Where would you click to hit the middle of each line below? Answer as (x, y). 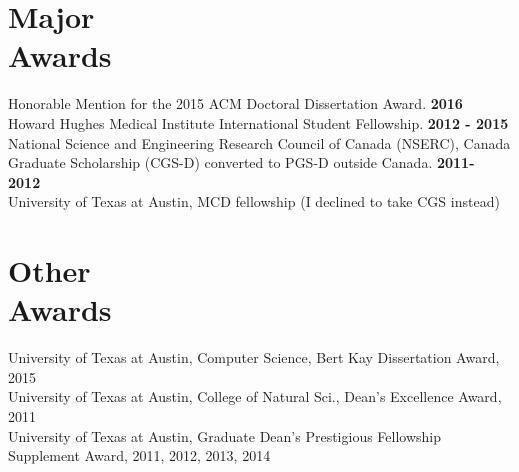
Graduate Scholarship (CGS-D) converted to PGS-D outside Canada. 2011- (241, 162)
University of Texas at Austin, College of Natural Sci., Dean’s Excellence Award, (255, 396)
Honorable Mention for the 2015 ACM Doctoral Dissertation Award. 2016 (235, 103)
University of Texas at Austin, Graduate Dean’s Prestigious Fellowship (225, 435)
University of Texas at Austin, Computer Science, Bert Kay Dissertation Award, (254, 357)
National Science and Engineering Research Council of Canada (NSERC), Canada (259, 142)
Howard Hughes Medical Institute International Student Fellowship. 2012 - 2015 (258, 122)
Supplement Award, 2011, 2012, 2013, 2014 (139, 455)
